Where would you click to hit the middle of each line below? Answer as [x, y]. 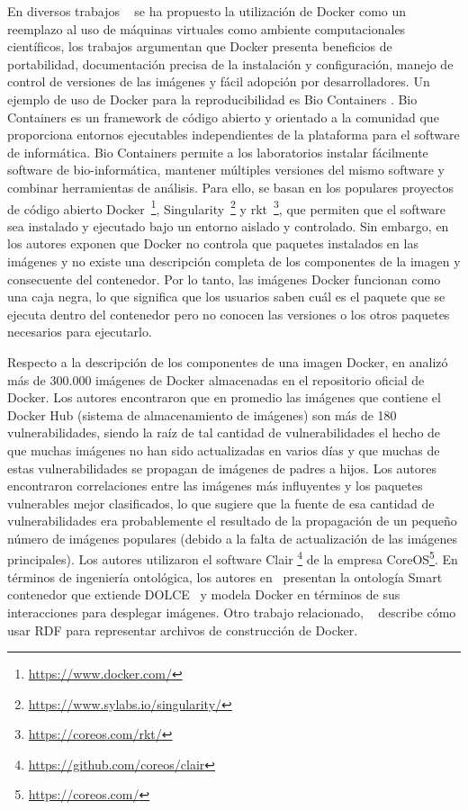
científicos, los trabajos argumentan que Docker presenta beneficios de [200, 46]
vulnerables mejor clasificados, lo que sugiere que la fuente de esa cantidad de [221, 503]
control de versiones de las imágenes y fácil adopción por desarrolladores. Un [219, 81]
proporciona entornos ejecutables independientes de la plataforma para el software [234, 135]
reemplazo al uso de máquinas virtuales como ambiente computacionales [207, 28]
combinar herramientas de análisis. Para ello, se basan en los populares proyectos [231, 187]
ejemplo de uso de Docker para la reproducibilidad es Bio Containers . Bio [212, 99]
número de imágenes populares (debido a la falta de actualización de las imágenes [233, 538]
